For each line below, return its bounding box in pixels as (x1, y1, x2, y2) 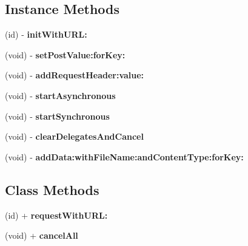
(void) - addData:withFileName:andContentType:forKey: (5, 150, 244, 163)
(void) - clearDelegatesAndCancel (5, 130, 144, 143)
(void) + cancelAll (5, 229, 78, 242)
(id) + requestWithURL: (5, 208, 108, 221)
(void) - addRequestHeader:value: (5, 69, 144, 81)
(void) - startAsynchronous (5, 89, 116, 101)
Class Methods (5, 180, 99, 199)
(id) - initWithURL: (5, 28, 87, 41)
